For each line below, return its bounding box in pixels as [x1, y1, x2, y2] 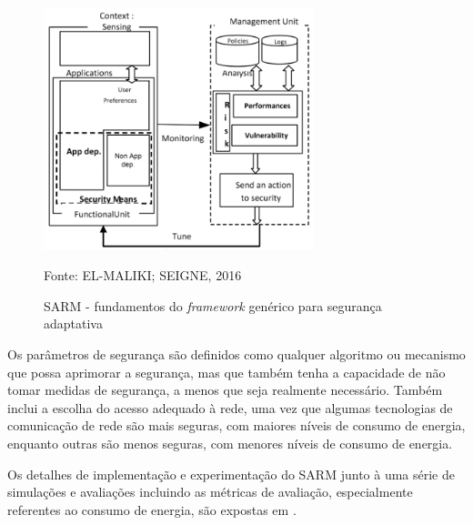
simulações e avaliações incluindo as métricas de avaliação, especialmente [7, 482, 413, 501]
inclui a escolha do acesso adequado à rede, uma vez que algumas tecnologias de [7, 398, 453, 417]
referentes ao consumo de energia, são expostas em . [7, 500, 297, 519]
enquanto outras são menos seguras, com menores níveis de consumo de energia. [7, 433, 453, 452]
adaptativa [44, 314, 103, 333]
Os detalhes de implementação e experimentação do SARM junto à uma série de [7, 464, 455, 483]
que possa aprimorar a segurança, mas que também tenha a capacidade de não [7, 362, 446, 381]
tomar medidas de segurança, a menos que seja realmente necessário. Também [7, 380, 443, 399]
